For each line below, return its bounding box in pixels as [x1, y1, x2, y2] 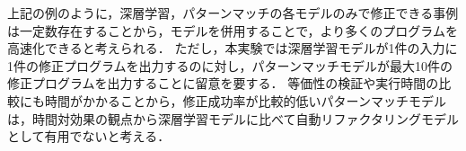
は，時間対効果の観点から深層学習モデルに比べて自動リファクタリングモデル [7, 109, 459, 128]
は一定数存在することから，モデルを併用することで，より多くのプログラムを [7, 21, 458, 40]
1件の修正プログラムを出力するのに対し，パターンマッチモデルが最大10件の [7, 56, 453, 75]
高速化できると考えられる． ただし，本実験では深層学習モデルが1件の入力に [7, 39, 458, 58]
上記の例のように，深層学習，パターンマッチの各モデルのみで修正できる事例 [7, 4, 459, 22]
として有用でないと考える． [7, 127, 171, 146]
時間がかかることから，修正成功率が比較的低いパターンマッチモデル [44, 91, 446, 110]
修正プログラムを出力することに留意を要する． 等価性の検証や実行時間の [7, 74, 439, 93]
